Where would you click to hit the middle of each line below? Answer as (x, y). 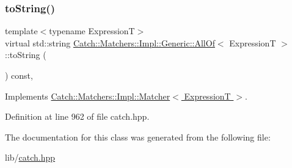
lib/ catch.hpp (30, 157)
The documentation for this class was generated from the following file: (138, 137)
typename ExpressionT (92, 31)
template (21, 31)
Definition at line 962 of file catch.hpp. (77, 116)
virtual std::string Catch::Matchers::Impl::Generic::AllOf (110, 42)
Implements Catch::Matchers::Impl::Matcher (88, 96)
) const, (19, 75)
